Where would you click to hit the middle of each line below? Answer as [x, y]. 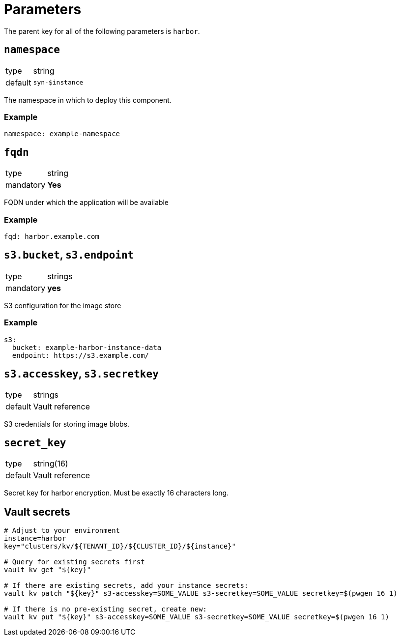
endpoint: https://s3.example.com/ [81, 355]
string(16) [51, 464]
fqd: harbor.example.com [52, 236]
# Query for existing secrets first [74, 562]
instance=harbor [35, 538]
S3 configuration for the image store [63, 305]
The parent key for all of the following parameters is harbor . [102, 31]
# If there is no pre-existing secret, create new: [106, 609]
